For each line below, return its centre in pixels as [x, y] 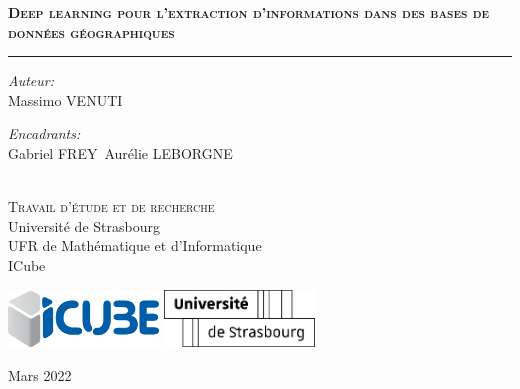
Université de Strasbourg [84, 225]
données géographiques [91, 31]
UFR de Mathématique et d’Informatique [135, 245]
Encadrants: [44, 133]
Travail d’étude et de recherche [111, 206]
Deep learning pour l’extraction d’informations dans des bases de [249, 12]
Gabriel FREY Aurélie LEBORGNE [120, 152]
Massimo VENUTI [65, 99]
